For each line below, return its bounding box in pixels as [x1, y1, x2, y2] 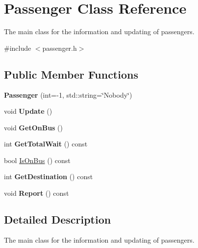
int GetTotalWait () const [4, 139, 88, 149]
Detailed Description [4, 212, 111, 227]
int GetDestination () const [4, 171, 93, 182]
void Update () [4, 106, 52, 116]
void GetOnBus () [4, 122, 63, 132]
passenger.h [42, 42, 77, 53]
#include [4, 42, 31, 53]
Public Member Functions [4, 66, 138, 82]
